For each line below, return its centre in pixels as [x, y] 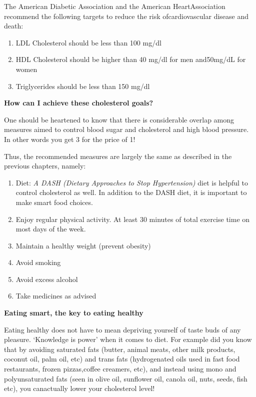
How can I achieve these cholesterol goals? [79, 103]
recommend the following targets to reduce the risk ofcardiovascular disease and [126, 16]
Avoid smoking [38, 262]
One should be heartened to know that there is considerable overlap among [119, 119]
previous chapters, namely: [45, 166]
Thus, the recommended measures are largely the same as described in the [118, 156]
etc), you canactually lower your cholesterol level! [79, 388]
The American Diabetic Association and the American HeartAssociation [115, 6]
